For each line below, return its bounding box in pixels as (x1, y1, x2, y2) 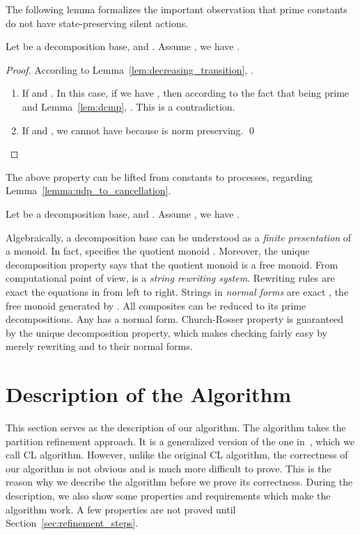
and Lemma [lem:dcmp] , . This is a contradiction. (22, 99, 235, 113)
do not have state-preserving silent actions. (6, 15, 189, 30)
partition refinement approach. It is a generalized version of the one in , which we (6, 433, 355, 448)
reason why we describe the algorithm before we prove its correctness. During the (6, 474, 353, 489)
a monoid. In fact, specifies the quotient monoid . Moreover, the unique (6, 243, 310, 258)
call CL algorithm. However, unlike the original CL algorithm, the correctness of (6, 447, 348, 462)
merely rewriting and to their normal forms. (6, 339, 193, 353)
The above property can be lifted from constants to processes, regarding (6, 169, 313, 184)
